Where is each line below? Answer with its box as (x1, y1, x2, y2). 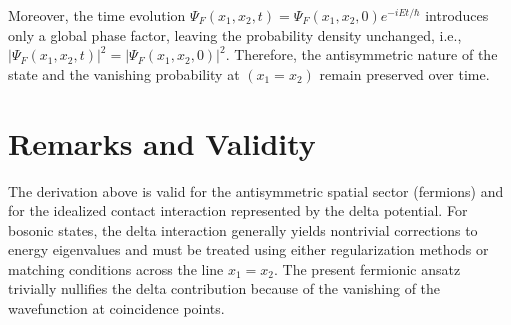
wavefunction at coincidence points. (8, 298, 225, 319)
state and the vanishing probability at (8, 63, 240, 84)
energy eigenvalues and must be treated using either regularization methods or (8, 239, 489, 260)
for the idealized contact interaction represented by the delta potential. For (8, 200, 468, 221)
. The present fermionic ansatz (274, 258, 461, 279)
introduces (425, 5, 489, 25)
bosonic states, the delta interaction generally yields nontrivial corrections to (8, 219, 478, 240)
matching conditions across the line (8, 258, 224, 279)
